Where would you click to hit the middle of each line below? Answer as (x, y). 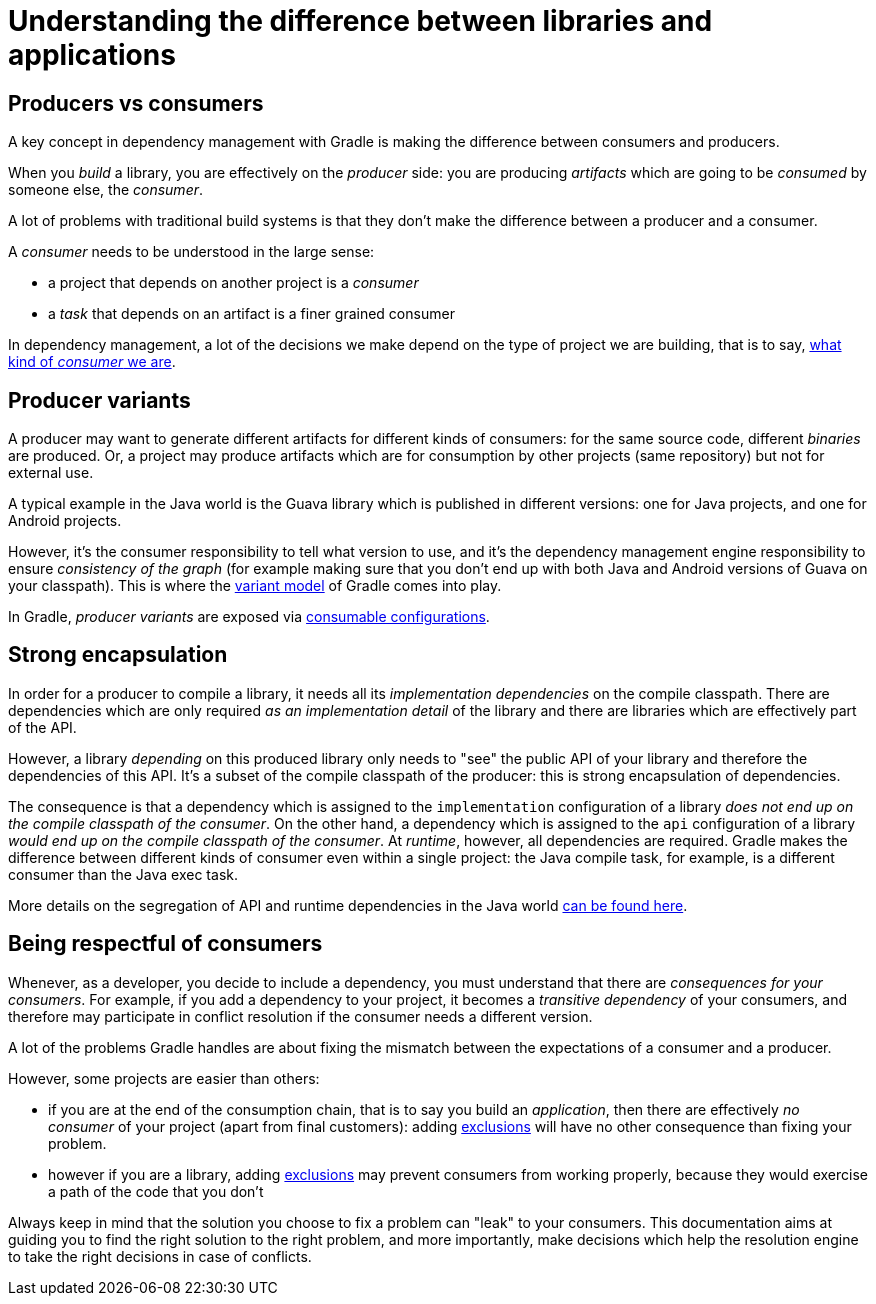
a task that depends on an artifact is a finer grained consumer (251, 314)
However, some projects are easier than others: (164, 1078)
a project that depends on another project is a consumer (233, 283)
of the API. (42, 727)
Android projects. (65, 521)
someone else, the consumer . (106, 190)
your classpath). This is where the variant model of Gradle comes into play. (255, 586)
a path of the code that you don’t (156, 1191)
